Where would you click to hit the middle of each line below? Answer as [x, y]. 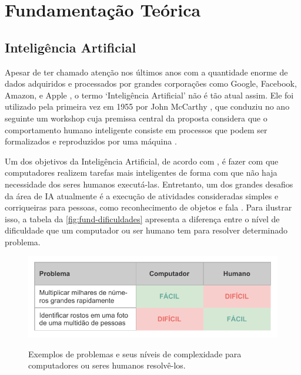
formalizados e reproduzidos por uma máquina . [91, 141]
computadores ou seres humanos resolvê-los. [107, 365]
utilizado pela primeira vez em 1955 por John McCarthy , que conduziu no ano [147, 106]
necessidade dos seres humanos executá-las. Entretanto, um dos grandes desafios [149, 184]
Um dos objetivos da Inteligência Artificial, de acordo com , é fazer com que [142, 161]
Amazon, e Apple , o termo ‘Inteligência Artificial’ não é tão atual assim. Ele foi [149, 95]
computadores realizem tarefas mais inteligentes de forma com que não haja [141, 172]
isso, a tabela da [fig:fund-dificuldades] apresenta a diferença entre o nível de [142, 218]
